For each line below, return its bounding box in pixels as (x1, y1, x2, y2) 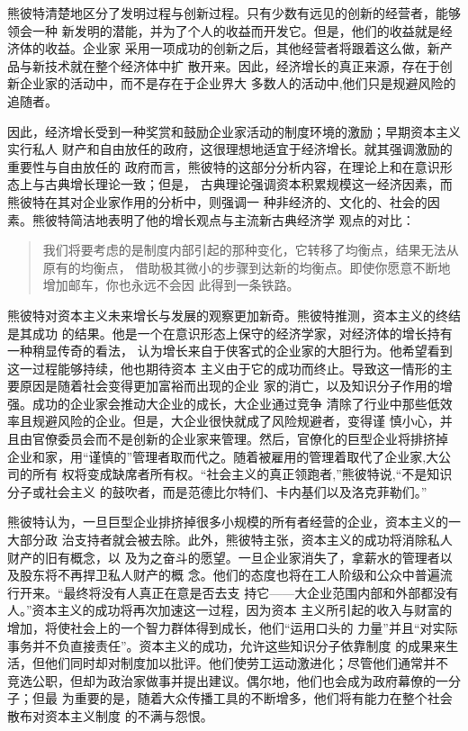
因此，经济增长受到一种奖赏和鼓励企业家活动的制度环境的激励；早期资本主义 (7, 122, 461, 140)
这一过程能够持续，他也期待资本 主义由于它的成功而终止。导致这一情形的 (7, 358, 440, 377)
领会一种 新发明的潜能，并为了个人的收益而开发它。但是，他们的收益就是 (7, 21, 440, 40)
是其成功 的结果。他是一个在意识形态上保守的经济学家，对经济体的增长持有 (7, 323, 453, 342)
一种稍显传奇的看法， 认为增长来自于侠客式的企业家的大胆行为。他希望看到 (7, 341, 453, 360)
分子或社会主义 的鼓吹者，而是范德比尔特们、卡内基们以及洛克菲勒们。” (7, 482, 427, 501)
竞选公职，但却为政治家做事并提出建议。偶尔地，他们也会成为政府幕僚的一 (7, 671, 448, 690)
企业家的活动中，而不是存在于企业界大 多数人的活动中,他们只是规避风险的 (19, 74, 456, 93)
